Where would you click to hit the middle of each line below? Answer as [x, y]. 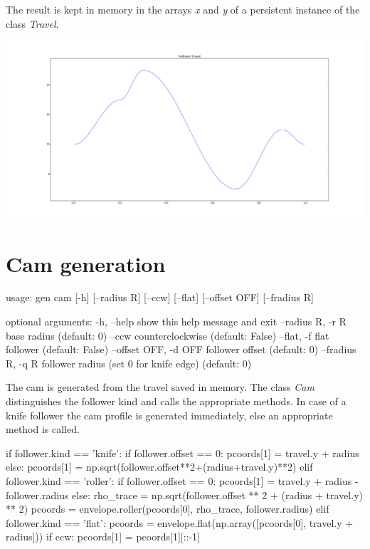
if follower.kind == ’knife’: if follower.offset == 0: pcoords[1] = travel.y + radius [183, 453]
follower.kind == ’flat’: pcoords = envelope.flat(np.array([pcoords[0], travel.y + [180, 522]
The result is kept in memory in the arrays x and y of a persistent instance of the [183, 9]
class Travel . [32, 23]
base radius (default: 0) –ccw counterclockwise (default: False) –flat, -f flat [168, 335]
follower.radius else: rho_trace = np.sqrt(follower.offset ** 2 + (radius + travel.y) [184, 495]
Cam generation [86, 263]
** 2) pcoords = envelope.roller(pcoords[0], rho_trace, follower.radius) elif [168, 509]
